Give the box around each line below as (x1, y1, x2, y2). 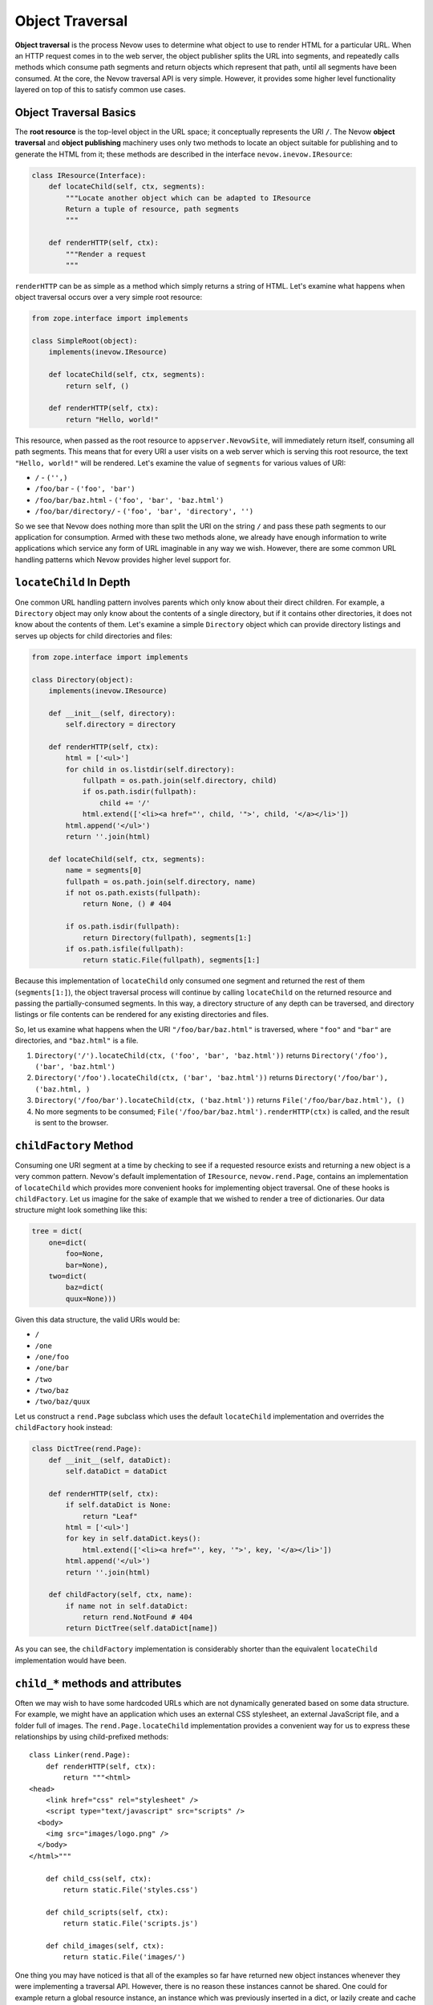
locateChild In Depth (14, 576, 131, 589)
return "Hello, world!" (65, 415, 160, 424)
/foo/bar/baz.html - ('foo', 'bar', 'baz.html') (34, 495, 225, 504)
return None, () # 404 (82, 899, 172, 909)
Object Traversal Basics (14, 105, 136, 119)
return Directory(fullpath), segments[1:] (82, 933, 252, 942)
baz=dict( (65, 1283, 104, 1292)
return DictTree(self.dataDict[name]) (65, 1624, 218, 1633)
